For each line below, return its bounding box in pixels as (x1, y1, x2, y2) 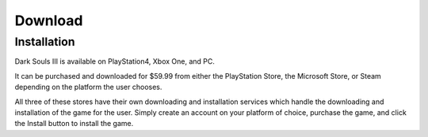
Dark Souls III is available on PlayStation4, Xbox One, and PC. (14, 57, 216, 66)
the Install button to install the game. (14, 119, 134, 128)
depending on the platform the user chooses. (14, 83, 162, 92)
